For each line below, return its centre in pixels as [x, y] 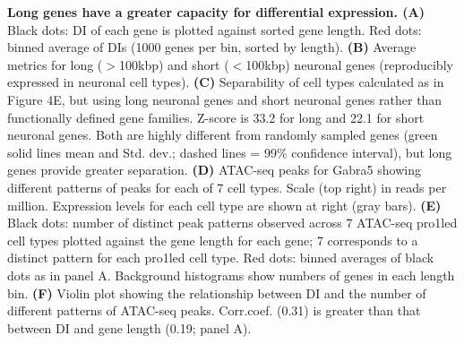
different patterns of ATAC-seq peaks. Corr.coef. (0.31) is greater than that [214, 310]
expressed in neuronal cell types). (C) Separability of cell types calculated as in [226, 82]
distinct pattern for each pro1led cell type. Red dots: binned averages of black [221, 258]
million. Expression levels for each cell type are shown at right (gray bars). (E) [224, 205]
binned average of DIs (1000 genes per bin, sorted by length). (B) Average [212, 47]
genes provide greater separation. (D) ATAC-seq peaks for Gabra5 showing [214, 170]
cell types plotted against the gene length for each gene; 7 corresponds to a [213, 240]
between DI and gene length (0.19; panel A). [129, 327]
